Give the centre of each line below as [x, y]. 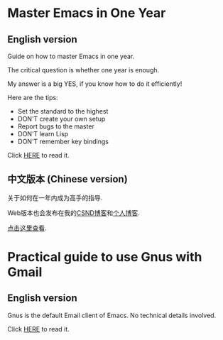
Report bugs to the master [56, 126]
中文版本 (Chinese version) [67, 179]
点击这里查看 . [27, 228]
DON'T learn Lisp [43, 134]
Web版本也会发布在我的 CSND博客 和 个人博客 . [74, 213]
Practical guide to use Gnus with [105, 257]
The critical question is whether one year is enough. [83, 70]
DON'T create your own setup [61, 119]
